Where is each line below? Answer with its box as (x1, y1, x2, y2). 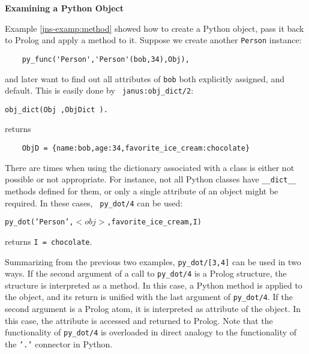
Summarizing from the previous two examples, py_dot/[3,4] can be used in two (5, 255, 301, 268)
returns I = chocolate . (5, 235, 92, 247)
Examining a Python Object (5, 2, 124, 14)
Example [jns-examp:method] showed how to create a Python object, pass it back (5, 22, 304, 34)
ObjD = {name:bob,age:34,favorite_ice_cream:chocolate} (22, 144, 250, 153)
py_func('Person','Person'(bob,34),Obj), (22, 55, 190, 64)
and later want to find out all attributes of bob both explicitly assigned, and (5, 72, 284, 85)
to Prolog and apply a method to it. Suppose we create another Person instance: (5, 34, 302, 46)
